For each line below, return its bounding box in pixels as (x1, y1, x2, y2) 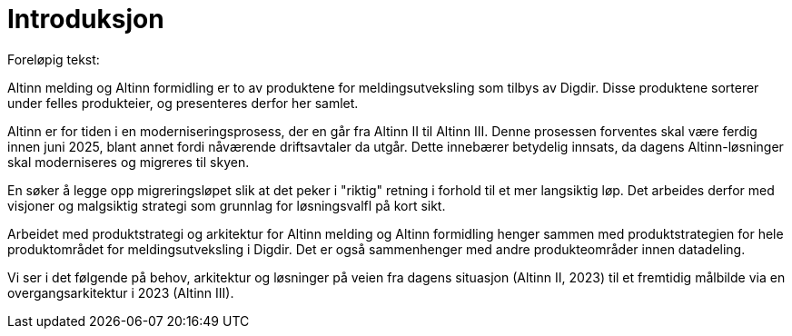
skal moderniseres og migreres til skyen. (7, 153, 250, 170)
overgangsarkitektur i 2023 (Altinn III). (7, 284, 234, 301)
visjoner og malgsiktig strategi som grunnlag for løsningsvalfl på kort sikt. (7, 197, 446, 213)
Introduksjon (7, 4, 164, 35)
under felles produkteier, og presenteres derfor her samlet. (7, 94, 359, 111)
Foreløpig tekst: (7, 51, 100, 67)
